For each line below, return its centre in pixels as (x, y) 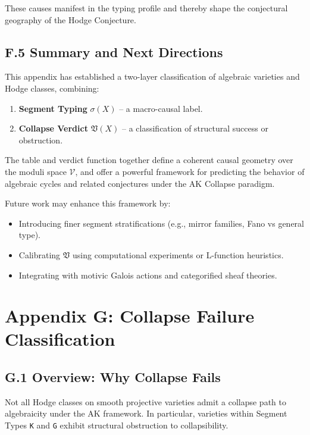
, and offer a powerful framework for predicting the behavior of (190, 171)
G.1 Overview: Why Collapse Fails (113, 377)
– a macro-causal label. (161, 108)
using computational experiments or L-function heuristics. (178, 254)
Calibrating (40, 254)
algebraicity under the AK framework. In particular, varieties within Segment (146, 413)
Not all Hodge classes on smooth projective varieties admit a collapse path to (145, 401)
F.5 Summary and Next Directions (114, 51)
